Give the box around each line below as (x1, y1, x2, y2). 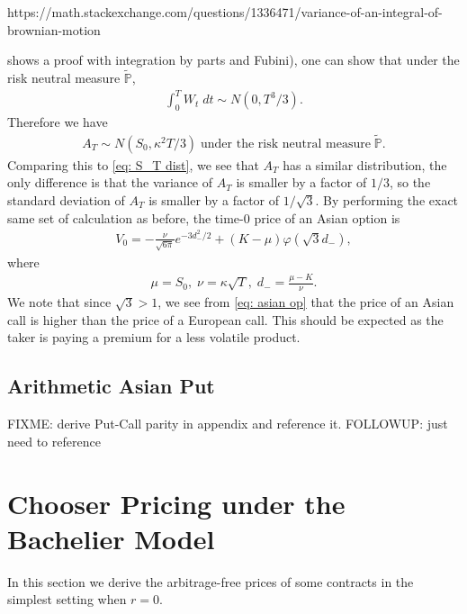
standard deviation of (7, 190, 125, 209)
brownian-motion (7, 20, 101, 39)
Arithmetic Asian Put (7, 372, 215, 400)
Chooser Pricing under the (7, 484, 346, 521)
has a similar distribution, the (283, 155, 447, 174)
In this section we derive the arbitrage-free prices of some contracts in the (7, 572, 414, 591)
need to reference (7, 431, 101, 450)
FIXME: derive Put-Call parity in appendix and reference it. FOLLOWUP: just (7, 414, 448, 433)
